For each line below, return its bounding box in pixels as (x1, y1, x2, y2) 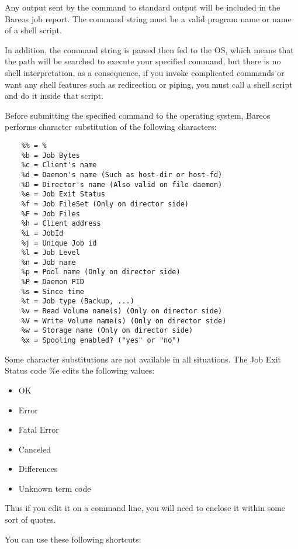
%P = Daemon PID (21, 278, 85, 286)
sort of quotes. (5, 513, 56, 526)
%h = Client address (21, 219, 101, 228)
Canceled (18, 443, 51, 455)
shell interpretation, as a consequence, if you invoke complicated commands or (5, 66, 285, 78)
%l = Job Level (21, 248, 80, 257)
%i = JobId (21, 229, 64, 237)
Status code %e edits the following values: (5, 364, 155, 377)
